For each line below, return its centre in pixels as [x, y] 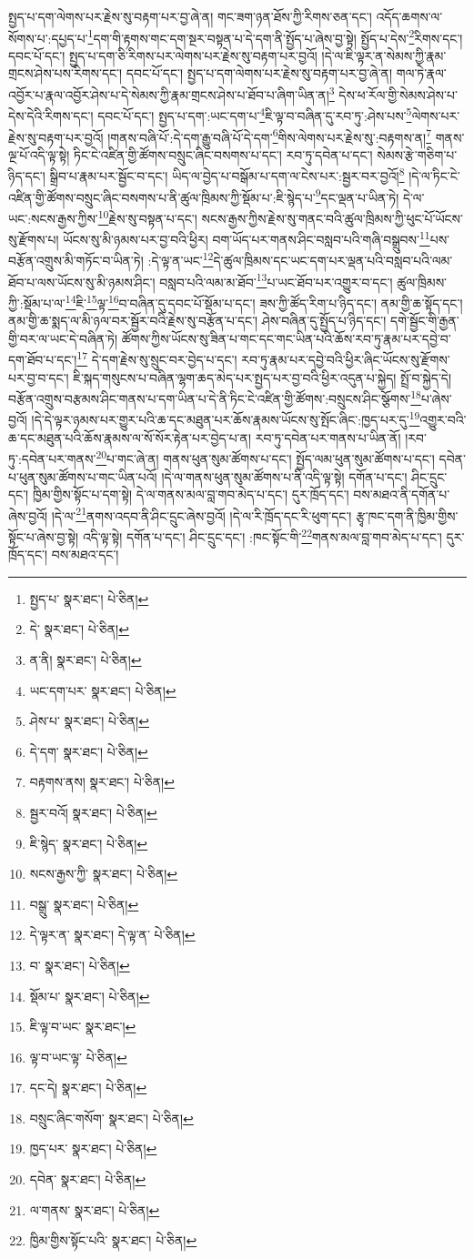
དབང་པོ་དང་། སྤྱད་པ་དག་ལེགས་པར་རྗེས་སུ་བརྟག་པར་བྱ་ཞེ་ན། [259, 73]
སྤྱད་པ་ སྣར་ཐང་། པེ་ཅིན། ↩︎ [89, 598]
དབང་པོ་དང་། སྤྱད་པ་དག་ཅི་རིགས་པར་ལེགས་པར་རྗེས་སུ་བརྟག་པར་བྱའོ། [163, 55]
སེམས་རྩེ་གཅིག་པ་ [417, 154]
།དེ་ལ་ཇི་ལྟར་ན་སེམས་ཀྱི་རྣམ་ [384, 55]
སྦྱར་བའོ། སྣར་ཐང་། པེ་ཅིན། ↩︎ [93, 812]
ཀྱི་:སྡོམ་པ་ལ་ [37, 302]
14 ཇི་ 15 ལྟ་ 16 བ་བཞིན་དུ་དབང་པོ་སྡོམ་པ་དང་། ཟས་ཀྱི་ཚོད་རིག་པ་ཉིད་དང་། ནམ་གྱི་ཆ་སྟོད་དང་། [264, 301]
